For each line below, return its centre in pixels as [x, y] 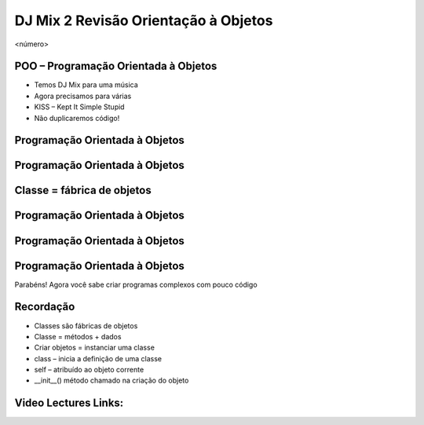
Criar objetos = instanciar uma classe [94, 348]
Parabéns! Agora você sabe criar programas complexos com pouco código [136, 284]
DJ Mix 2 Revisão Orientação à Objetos [144, 20]
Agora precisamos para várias [83, 96]
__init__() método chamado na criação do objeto [111, 380]
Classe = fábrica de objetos [83, 191]
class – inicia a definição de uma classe [98, 358]
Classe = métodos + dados [78, 336]
